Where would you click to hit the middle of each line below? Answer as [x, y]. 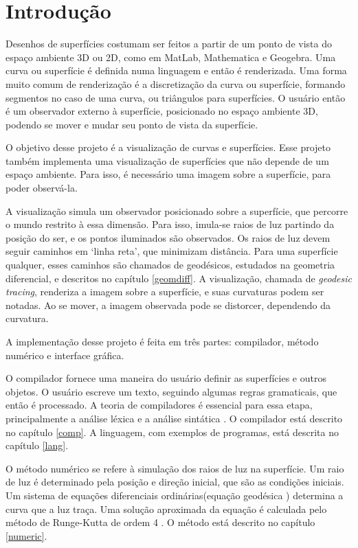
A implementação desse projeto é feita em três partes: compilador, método [162, 341]
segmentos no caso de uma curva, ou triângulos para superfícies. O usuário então [176, 97]
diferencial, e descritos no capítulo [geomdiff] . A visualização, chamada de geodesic [179, 278]
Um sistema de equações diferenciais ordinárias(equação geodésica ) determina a [175, 495]
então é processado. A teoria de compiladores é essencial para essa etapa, [159, 405]
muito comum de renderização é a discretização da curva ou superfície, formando [176, 83]
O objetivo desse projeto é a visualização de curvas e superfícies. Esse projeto [168, 147]
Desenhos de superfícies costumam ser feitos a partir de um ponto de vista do [169, 44]
